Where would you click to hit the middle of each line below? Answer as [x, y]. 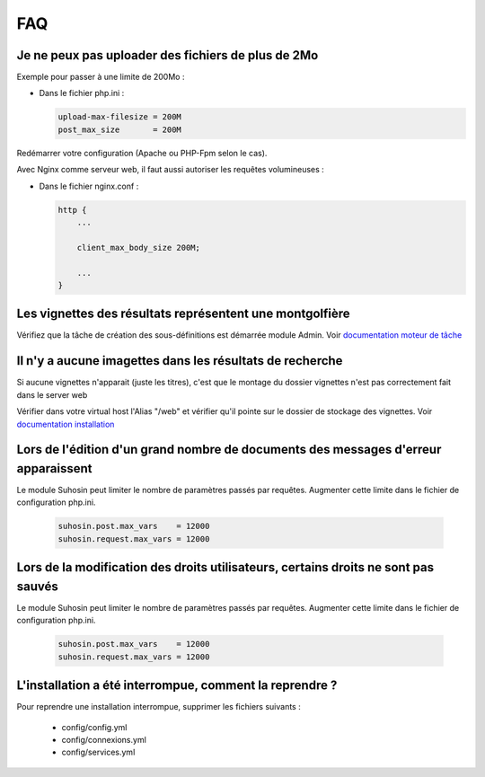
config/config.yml [94, 727]
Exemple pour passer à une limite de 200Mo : [101, 77]
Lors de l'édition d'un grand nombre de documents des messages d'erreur [229, 450]
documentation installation [66, 424]
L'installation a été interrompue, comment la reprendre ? [177, 686]
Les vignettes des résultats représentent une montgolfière [183, 314]
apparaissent [55, 468]
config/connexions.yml [104, 739]
